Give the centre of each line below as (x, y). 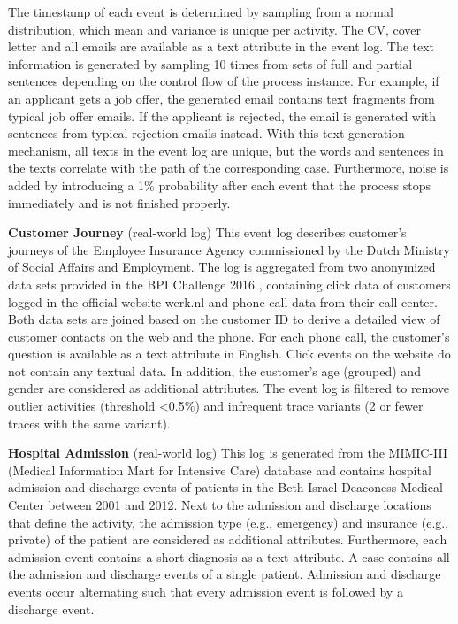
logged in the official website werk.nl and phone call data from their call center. (223, 301)
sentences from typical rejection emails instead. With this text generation (206, 133)
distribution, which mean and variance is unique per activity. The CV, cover (214, 29)
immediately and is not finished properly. (119, 202)
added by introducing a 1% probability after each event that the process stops (220, 185)
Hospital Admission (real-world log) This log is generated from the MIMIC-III (228, 453)
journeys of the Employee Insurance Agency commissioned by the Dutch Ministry (229, 249)
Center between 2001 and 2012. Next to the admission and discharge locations (220, 505)
